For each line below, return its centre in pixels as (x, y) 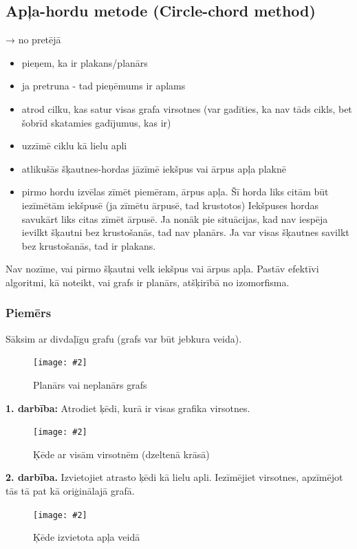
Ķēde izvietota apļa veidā (87, 537)
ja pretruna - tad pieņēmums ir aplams (104, 86)
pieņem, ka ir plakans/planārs (85, 62)
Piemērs (29, 313)
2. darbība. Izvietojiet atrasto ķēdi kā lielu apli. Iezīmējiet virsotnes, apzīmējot (174, 477)
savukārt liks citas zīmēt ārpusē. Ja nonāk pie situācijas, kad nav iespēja (175, 218)
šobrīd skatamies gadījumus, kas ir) (96, 122)
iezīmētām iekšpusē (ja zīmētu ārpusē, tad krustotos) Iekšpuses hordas (170, 205)
